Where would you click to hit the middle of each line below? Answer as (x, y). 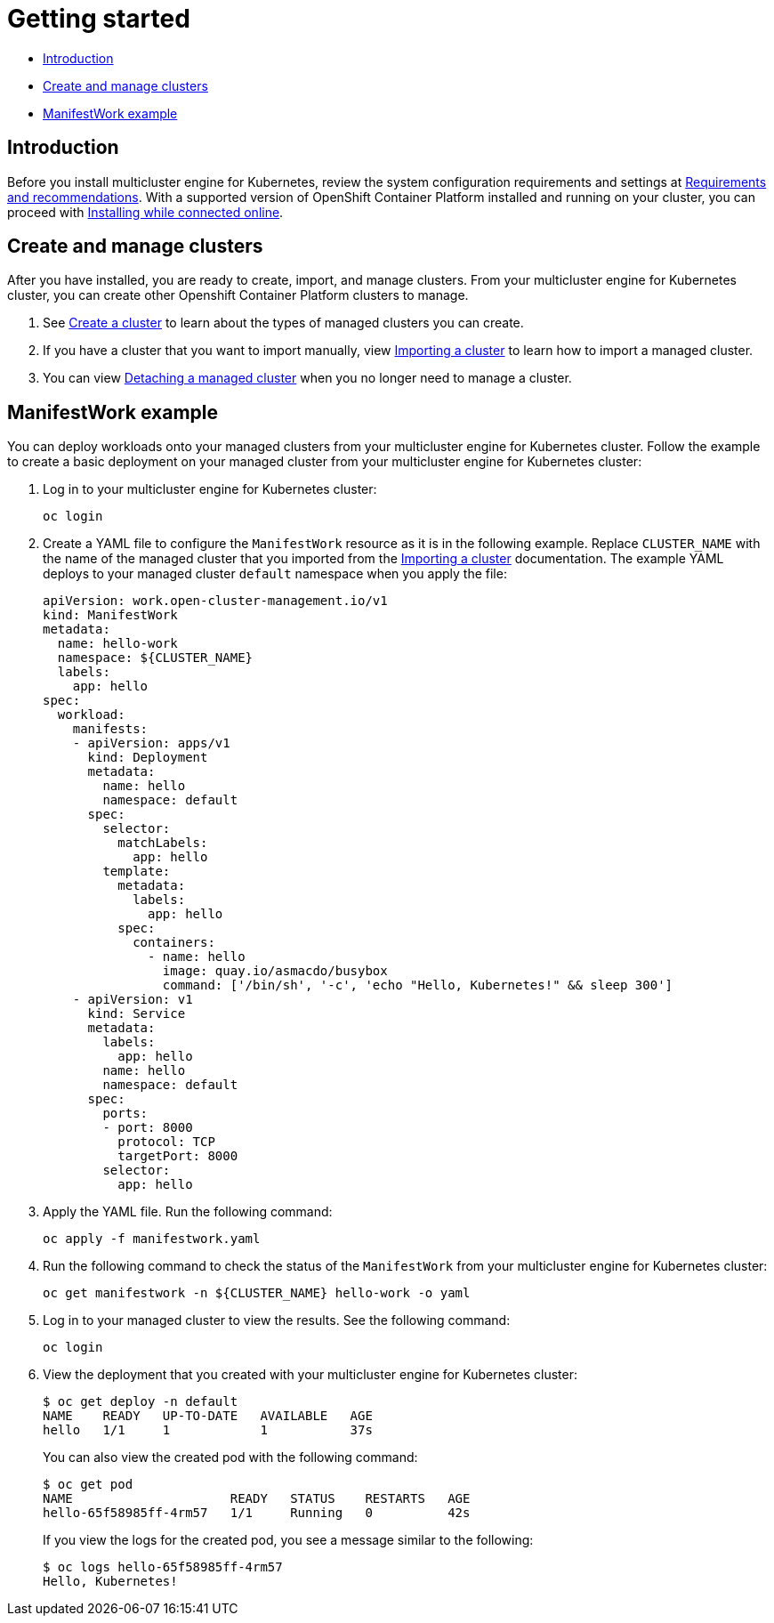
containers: (174, 943)
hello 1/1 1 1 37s (208, 1430)
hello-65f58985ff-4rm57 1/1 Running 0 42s (257, 1513)
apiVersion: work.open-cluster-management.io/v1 (215, 601)
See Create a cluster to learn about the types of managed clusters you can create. (283, 323)
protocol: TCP (166, 1142)
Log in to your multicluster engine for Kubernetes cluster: (210, 489)
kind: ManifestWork (110, 615)
